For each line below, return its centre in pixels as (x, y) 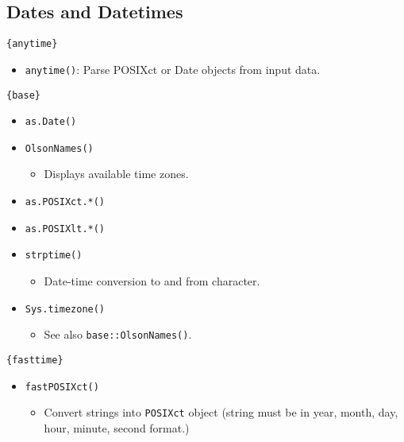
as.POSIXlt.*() (65, 229)
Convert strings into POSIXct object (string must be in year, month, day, (221, 412)
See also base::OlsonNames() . (118, 334)
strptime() (54, 256)
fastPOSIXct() (62, 387)
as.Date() (51, 122)
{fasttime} (35, 360)
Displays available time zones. (116, 174)
